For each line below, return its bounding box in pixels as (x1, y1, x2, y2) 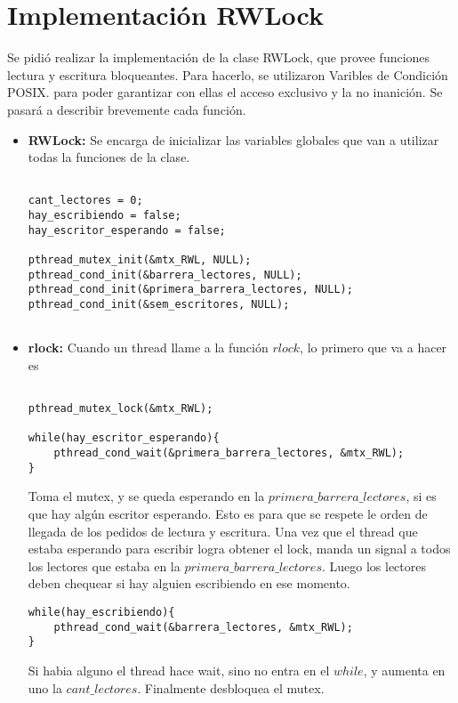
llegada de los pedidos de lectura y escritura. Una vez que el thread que (28, 521, 418, 540)
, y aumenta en (363, 660, 446, 679)
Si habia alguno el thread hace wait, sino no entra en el (28, 660, 330, 679)
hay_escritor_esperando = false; (28, 223, 226, 237)
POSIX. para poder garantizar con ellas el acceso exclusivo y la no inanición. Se (7, 83, 443, 101)
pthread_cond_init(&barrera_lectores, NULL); (28, 268, 302, 281)
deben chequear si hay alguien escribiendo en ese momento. (28, 574, 350, 593)
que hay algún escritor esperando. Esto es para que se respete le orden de (28, 504, 428, 522)
